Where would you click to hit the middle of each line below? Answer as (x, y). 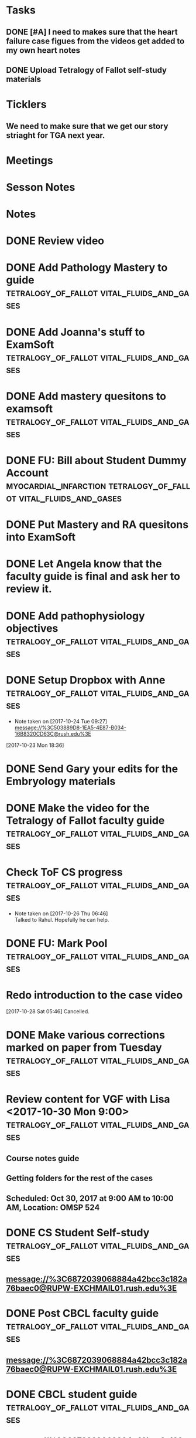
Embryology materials (61, 781)
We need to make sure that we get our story (87, 126)
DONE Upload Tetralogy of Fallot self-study (86, 70)
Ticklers (26, 105)
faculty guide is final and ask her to (93, 576)
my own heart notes (43, 50)
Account (27, 473)
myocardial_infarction (56, 485)
